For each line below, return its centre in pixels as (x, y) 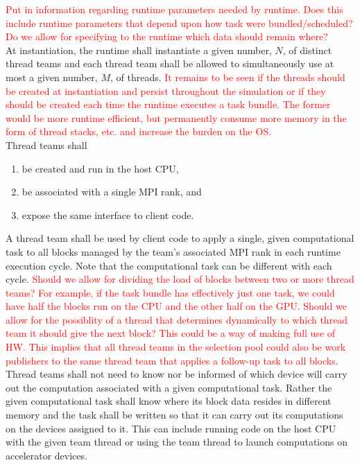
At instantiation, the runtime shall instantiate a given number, (139, 50)
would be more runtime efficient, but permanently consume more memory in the (176, 117)
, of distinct (307, 50)
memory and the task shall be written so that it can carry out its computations (174, 415)
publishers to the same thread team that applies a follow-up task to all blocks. (172, 360)
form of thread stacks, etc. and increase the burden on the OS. (139, 131)
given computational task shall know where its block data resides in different (169, 401)
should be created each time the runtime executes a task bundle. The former (168, 104)
